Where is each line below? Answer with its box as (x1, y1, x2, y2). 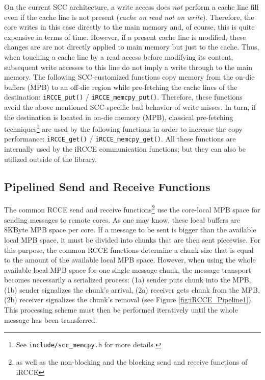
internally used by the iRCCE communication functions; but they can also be (4, 144, 246, 154)
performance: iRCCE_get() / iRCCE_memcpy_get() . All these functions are (4, 133, 236, 144)
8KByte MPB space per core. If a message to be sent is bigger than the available (4, 224, 256, 235)
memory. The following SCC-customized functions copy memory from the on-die (4, 72, 255, 82)
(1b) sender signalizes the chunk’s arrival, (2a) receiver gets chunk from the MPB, (4, 284, 260, 295)
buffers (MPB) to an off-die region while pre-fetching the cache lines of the (4, 81, 237, 92)
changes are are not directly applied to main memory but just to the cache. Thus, (4, 41, 259, 52)
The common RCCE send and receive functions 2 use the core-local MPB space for (4, 203, 260, 215)
